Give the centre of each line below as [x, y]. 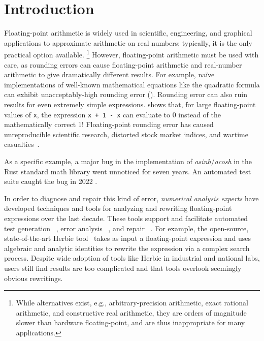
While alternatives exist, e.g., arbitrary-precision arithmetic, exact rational [132, 303]
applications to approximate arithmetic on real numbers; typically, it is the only [128, 42]
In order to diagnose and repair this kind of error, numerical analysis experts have [131, 198]
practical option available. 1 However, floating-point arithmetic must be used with [131, 54]
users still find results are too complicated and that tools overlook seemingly [123, 268]
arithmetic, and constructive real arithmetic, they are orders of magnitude [131, 312]
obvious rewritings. [34, 278]
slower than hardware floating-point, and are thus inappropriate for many [130, 322]
